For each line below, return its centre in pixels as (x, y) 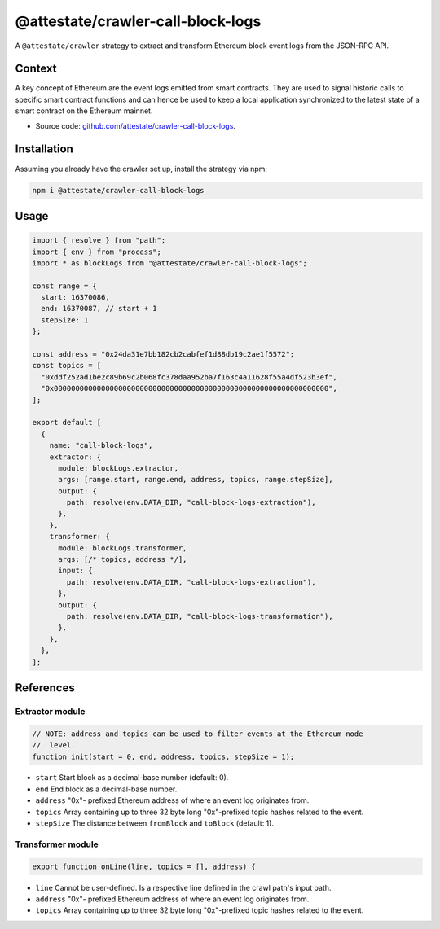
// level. (54, 745)
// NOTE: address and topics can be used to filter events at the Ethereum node (198, 734)
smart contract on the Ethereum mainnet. (84, 111)
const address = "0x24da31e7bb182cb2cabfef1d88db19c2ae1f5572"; (163, 355)
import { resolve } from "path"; (99, 241)
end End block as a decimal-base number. (106, 789)
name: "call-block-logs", (101, 445)
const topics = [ (67, 366)
